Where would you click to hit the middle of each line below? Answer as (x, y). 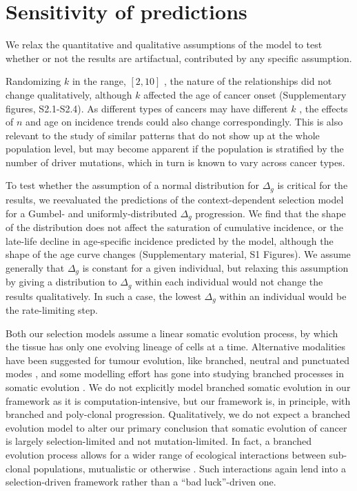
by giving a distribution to (61, 282)
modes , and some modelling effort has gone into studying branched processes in (175, 373)
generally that (35, 267)
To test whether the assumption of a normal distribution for (132, 185)
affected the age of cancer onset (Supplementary (245, 94)
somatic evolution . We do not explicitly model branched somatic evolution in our (178, 387)
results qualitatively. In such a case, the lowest (103, 295)
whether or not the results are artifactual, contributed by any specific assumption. (179, 58)
